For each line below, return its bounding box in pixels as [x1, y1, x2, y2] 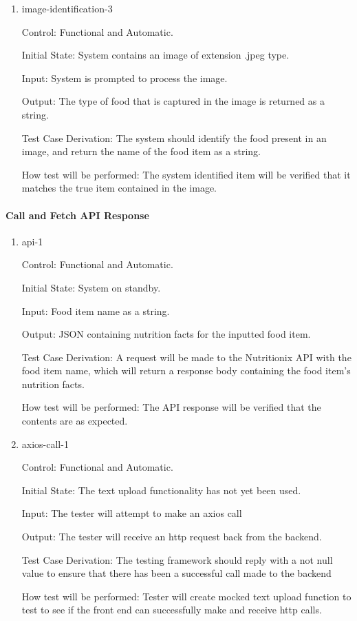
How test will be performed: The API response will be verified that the [21, 400, 321, 414]
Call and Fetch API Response [6, 207, 149, 222]
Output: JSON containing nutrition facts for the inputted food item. [21, 327, 311, 341]
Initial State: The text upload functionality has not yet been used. [21, 482, 301, 497]
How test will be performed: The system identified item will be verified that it [21, 167, 351, 181]
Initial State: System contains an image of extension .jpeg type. [21, 48, 290, 62]
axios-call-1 [21, 436, 69, 451]
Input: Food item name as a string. [21, 303, 170, 318]
